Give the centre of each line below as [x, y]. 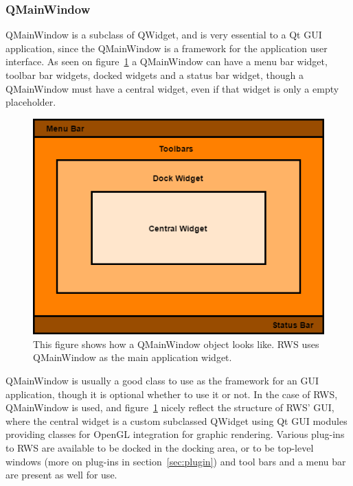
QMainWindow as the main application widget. [133, 357]
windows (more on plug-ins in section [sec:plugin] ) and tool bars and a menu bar [176, 461]
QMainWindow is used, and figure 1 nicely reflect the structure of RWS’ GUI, [170, 407]
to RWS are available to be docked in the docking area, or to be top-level [160, 447]
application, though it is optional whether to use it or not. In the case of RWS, [172, 394]
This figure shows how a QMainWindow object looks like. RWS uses [176, 344]
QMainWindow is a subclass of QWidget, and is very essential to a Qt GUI [164, 35]
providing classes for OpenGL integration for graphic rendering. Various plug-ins [175, 434]
